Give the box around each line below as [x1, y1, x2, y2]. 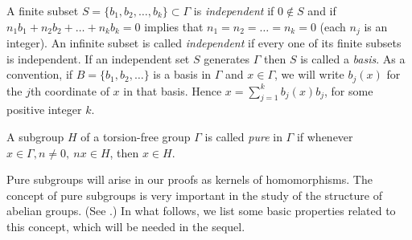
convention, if [6, 66, 73, 83]
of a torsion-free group [80, 128, 191, 145]
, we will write [274, 66, 344, 83]
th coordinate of [30, 82, 109, 99]
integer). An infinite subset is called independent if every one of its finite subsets [6, 35, 402, 51]
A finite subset [6, 2, 79, 18]
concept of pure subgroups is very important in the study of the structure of [6, 186, 382, 203]
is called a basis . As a [300, 50, 406, 67]
